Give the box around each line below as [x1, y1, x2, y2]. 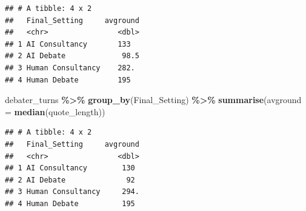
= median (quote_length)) [5, 105, 105, 118]
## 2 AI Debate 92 [5, 175, 135, 184]
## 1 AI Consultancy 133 [5, 39, 131, 49]
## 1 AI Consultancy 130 [5, 164, 135, 173]
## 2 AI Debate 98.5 [5, 52, 139, 61]
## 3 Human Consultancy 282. [5, 63, 135, 72]
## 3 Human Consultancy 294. [5, 187, 139, 196]
